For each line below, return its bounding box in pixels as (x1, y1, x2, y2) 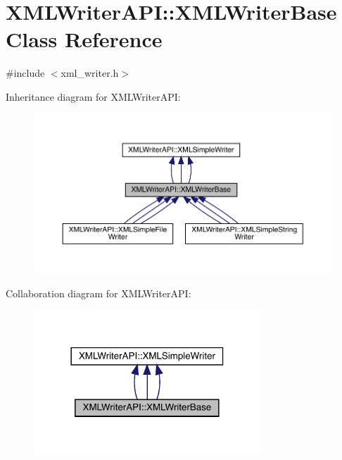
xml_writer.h (61, 66, 119, 80)
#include (6, 66, 45, 80)
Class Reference (6, 25, 163, 54)
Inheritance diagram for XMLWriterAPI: (6, 89, 181, 104)
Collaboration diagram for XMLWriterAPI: (6, 285, 191, 300)
